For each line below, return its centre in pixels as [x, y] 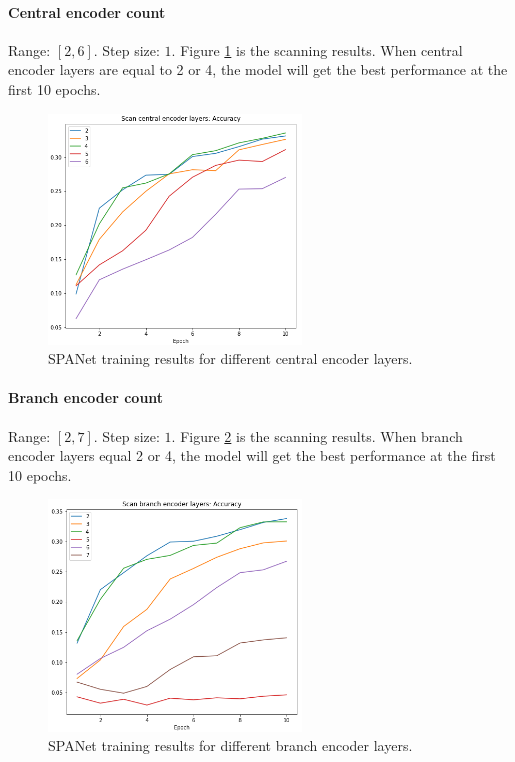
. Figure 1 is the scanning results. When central [317, 49]
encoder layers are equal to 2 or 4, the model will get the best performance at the [258, 69]
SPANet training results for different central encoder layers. [230, 358]
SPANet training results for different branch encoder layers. [230, 745]
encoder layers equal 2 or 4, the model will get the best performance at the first [252, 455]
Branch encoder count [86, 397]
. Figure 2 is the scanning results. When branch [317, 435]
